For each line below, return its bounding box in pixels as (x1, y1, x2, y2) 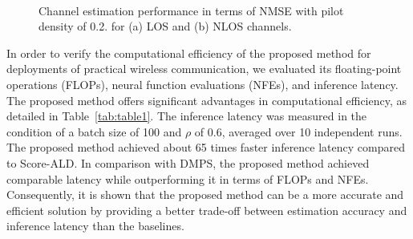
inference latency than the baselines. (6, 217, 184, 234)
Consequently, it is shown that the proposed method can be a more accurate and (6, 186, 404, 203)
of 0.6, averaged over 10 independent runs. (194, 123, 403, 140)
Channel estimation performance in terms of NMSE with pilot (38, 2, 344, 18)
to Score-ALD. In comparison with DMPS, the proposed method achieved (6, 154, 370, 171)
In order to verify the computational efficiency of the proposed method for (6, 44, 371, 61)
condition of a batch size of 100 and (6, 123, 182, 140)
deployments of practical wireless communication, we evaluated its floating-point (6, 60, 402, 77)
